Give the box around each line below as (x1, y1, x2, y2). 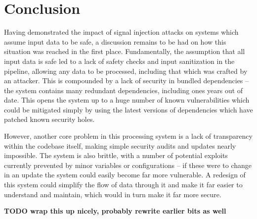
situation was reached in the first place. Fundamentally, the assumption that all (4, 46, 245, 56)
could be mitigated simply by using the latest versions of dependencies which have (4, 104, 253, 114)
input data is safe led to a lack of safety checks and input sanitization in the (4, 55, 235, 66)
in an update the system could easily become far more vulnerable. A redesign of (4, 169, 246, 180)
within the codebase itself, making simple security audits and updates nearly (4, 140, 236, 151)
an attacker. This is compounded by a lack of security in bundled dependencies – (4, 75, 249, 86)
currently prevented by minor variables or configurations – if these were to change (4, 160, 252, 170)
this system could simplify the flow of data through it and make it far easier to (4, 179, 243, 190)
